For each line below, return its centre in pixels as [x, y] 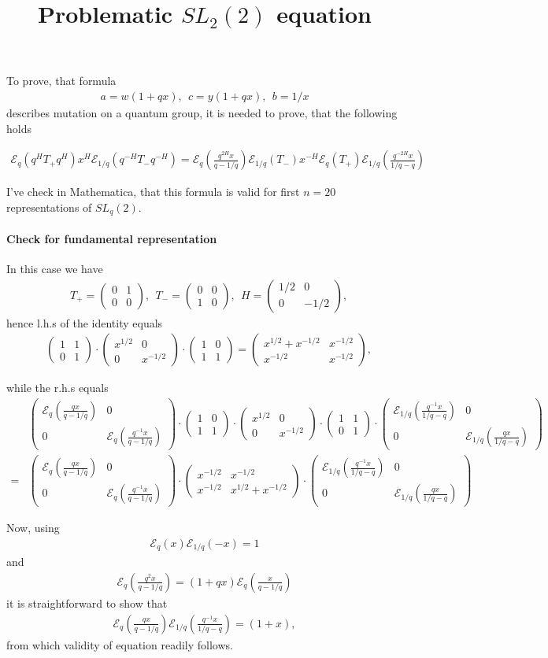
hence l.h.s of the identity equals [85, 322]
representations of [49, 207]
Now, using [33, 528]
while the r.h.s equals [57, 388]
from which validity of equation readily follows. [120, 644]
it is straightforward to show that [87, 603]
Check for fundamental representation [112, 238]
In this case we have [55, 269]
